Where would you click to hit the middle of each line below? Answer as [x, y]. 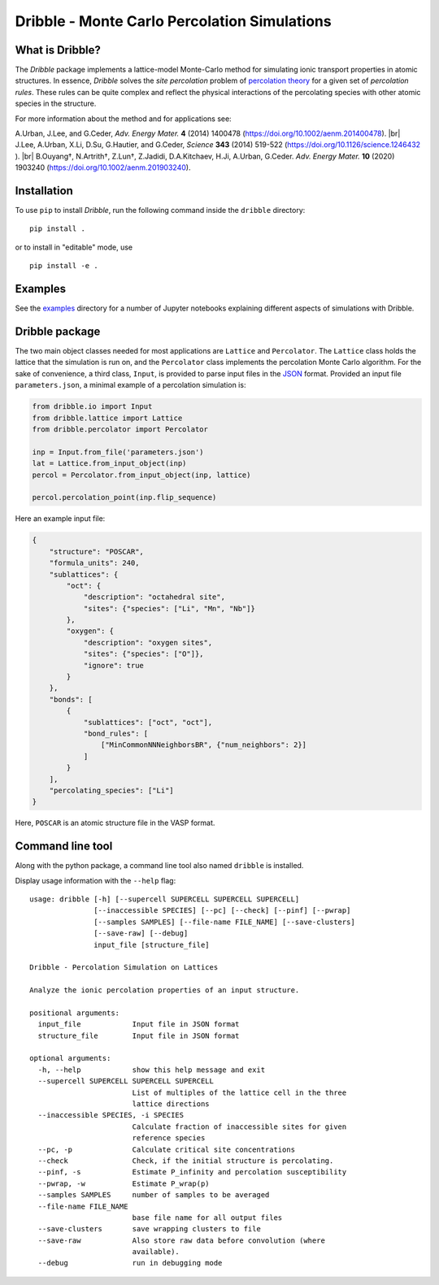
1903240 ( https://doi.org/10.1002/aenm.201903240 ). [103, 167]
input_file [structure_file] [152, 944]
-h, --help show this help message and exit [152, 1070]
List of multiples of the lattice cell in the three [239, 1092]
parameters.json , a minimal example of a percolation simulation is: [130, 385]
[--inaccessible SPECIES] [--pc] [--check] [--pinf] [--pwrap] [222, 911]
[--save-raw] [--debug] [141, 933]
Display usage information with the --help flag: [96, 880]
